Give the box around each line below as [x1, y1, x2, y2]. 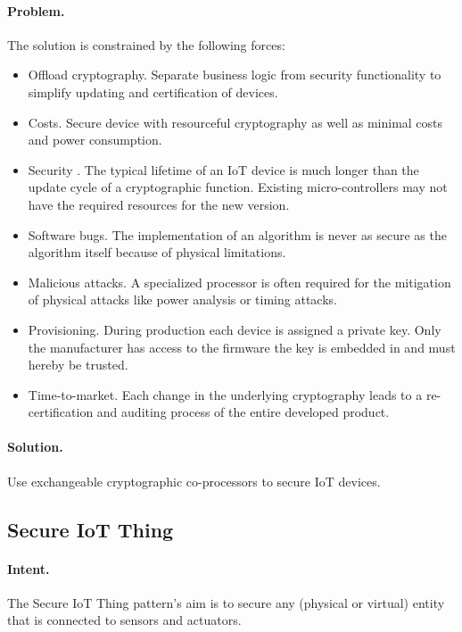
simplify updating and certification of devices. [28, 82, 278, 101]
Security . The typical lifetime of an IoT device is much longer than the [28, 160, 419, 179]
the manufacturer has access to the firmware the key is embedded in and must [28, 337, 456, 356]
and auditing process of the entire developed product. [96, 403, 390, 421]
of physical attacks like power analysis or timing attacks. [28, 290, 337, 309]
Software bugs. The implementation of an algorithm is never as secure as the [28, 225, 447, 244]
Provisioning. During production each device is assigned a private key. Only [28, 320, 441, 338]
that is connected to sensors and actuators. [7, 611, 242, 629]
